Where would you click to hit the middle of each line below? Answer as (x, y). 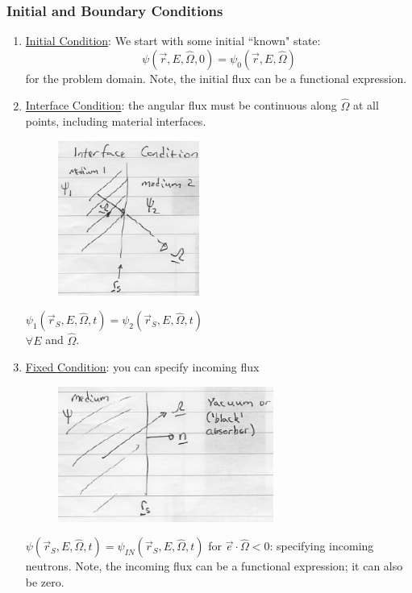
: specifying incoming (322, 546)
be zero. (45, 582)
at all (366, 105)
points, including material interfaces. (116, 121)
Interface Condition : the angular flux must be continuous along (181, 105)
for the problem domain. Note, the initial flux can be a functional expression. (216, 78)
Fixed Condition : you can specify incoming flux (142, 367)
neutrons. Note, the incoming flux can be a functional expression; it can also (214, 566)
